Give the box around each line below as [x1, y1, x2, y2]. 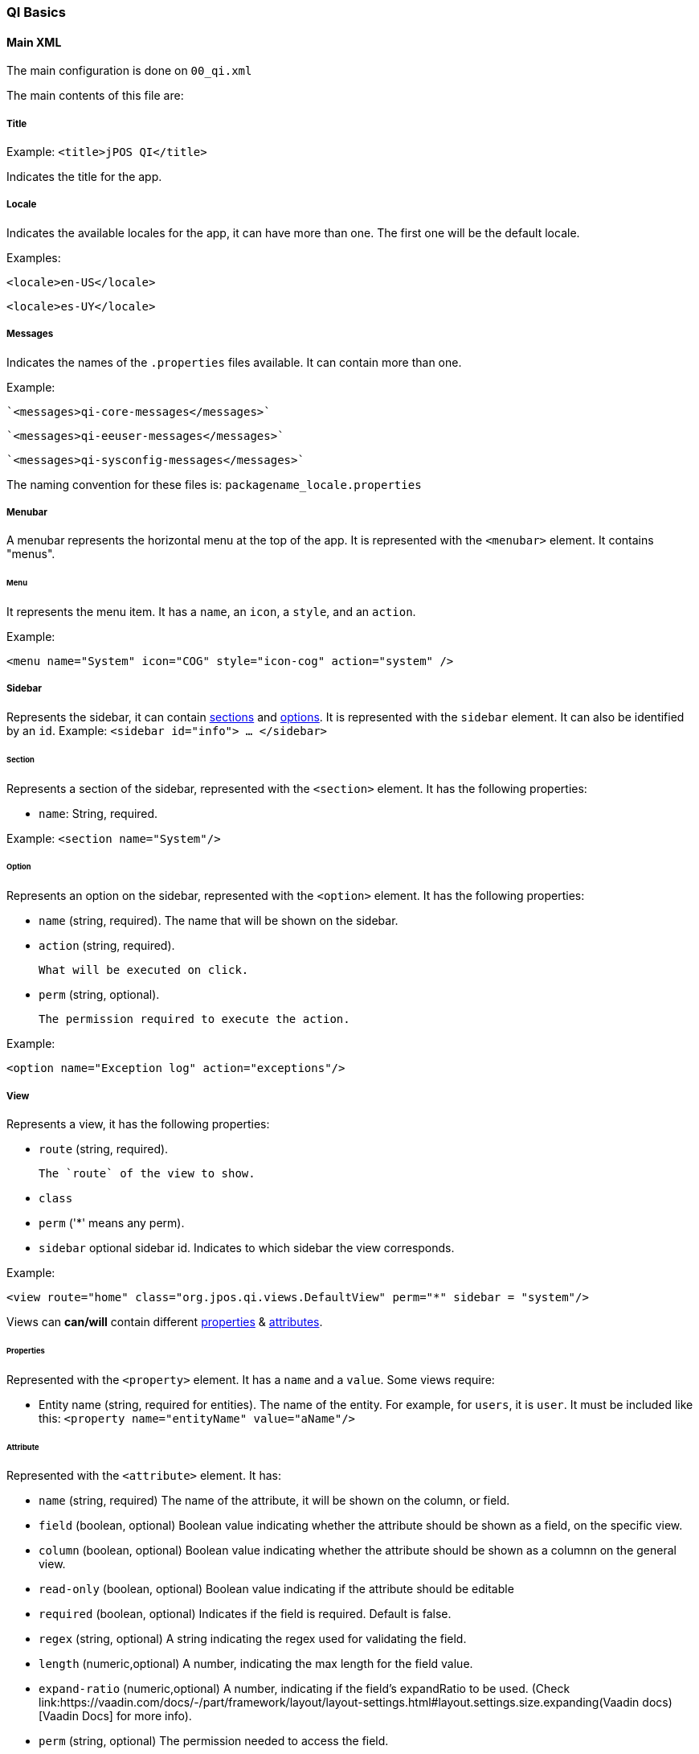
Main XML [6, 35, 62, 49]
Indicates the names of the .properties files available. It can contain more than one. [6, 355, 462, 369]
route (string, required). [39, 1141, 169, 1156]
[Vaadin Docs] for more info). [39, 1709, 192, 1723]
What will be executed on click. [39, 963, 249, 977]
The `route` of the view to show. [39, 1166, 255, 1180]
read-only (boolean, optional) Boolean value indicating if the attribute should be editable [39, 1582, 514, 1596]
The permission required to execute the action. [39, 1013, 350, 1026]
